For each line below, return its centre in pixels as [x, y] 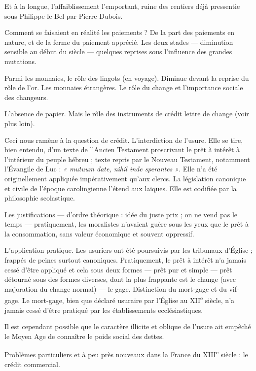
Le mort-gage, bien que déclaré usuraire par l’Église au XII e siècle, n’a [128, 300]
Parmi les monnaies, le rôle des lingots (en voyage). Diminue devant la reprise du [127, 78]
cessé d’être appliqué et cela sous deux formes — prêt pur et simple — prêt [118, 269]
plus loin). [20, 123]
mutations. [21, 61]
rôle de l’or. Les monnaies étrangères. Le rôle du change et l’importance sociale [124, 87]
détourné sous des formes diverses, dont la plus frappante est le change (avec [120, 279]
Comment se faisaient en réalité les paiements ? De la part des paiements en [120, 32]
